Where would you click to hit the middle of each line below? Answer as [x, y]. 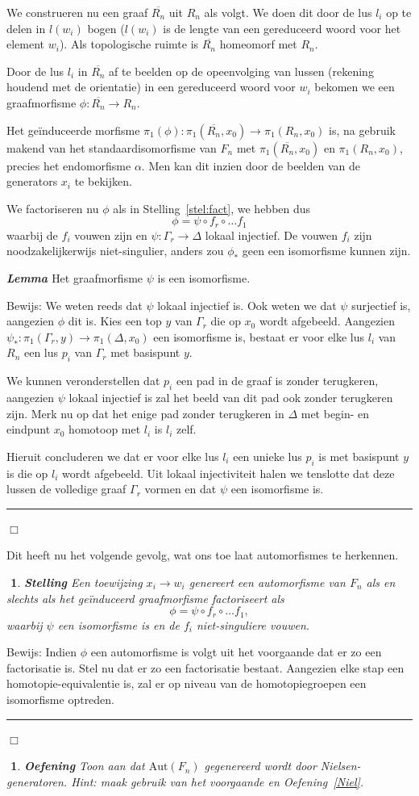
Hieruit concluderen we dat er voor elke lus [113, 456]
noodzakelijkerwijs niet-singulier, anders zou [115, 251]
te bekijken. [103, 181]
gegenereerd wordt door [260, 766]
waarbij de [32, 235]
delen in [26, 28]
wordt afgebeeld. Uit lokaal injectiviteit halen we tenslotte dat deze [228, 473]
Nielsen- [340, 766]
